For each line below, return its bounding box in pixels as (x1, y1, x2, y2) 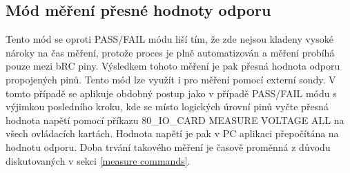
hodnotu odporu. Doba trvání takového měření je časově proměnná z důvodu (6, 139, 331, 154)
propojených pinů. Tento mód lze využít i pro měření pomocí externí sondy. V (6, 72, 336, 86)
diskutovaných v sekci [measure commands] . (6, 153, 191, 167)
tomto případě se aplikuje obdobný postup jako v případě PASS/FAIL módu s (6, 85, 337, 100)
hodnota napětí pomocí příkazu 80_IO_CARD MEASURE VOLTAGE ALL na (6, 112, 344, 127)
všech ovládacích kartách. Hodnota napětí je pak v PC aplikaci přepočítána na (6, 126, 339, 141)
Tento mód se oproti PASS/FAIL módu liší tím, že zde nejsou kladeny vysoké (6, 32, 333, 46)
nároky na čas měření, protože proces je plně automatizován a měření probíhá (6, 45, 335, 59)
